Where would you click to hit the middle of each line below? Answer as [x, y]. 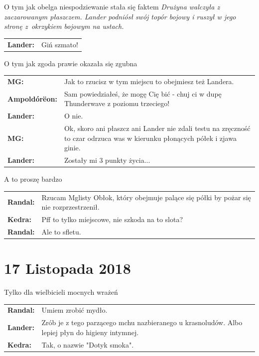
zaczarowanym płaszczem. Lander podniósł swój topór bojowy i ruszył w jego [120, 16]
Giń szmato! [60, 44]
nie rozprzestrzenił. [70, 207]
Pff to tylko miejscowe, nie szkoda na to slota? [112, 219]
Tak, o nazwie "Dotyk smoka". [88, 344]
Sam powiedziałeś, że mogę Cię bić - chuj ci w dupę [143, 93]
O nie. [73, 116]
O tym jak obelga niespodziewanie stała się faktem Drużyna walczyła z [112, 6]
